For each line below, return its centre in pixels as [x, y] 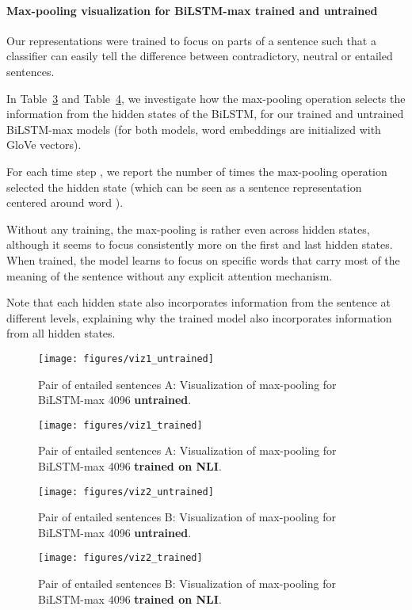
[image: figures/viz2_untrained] [126, 492]
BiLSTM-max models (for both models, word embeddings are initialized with [194, 129]
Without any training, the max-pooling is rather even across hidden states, [188, 229]
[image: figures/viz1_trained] [120, 425]
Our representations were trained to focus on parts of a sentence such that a [191, 40]
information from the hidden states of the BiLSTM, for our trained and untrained [205, 114]
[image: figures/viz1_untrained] [126, 358]
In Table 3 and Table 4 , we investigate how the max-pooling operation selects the [206, 98]
